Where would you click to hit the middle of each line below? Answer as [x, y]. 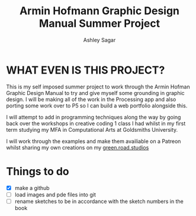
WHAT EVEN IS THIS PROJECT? [86, 70]
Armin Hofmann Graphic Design [99, 11]
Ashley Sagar [99, 40]
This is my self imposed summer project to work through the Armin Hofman [98, 87]
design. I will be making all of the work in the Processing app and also [91, 99]
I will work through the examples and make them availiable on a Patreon [94, 141]
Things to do [38, 171]
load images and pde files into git [55, 195]
